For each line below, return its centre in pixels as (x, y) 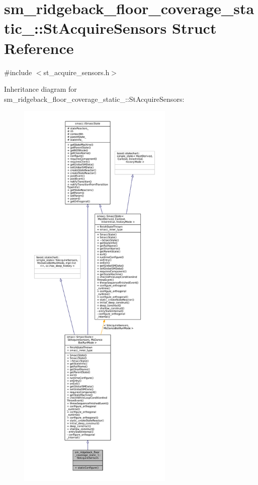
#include (18, 72)
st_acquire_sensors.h (76, 72)
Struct (194, 28)
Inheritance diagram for (40, 89)
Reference (39, 48)
